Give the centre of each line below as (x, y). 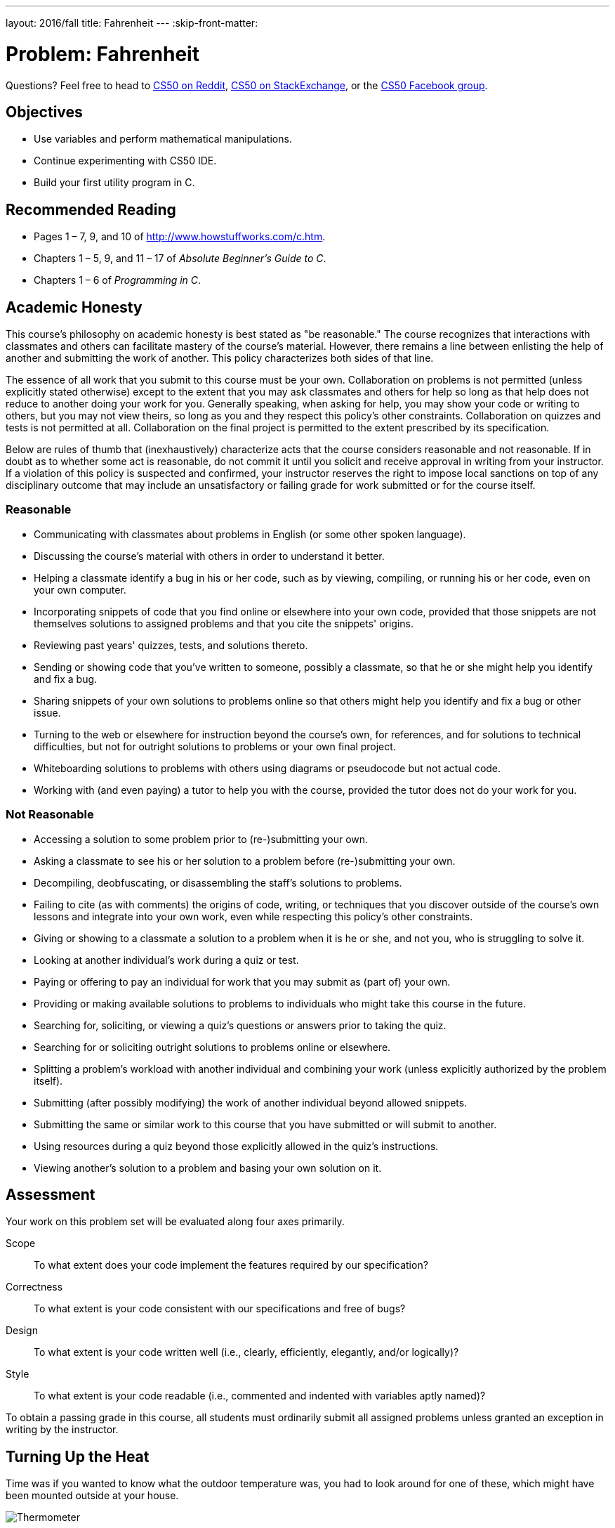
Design (22, 1331)
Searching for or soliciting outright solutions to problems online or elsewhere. (212, 1047)
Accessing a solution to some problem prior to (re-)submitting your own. (201, 839)
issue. (47, 712)
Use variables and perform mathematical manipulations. (163, 139)
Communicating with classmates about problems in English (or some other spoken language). (250, 534)
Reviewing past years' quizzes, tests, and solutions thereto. (171, 645)
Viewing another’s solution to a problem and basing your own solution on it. (208, 1168)
